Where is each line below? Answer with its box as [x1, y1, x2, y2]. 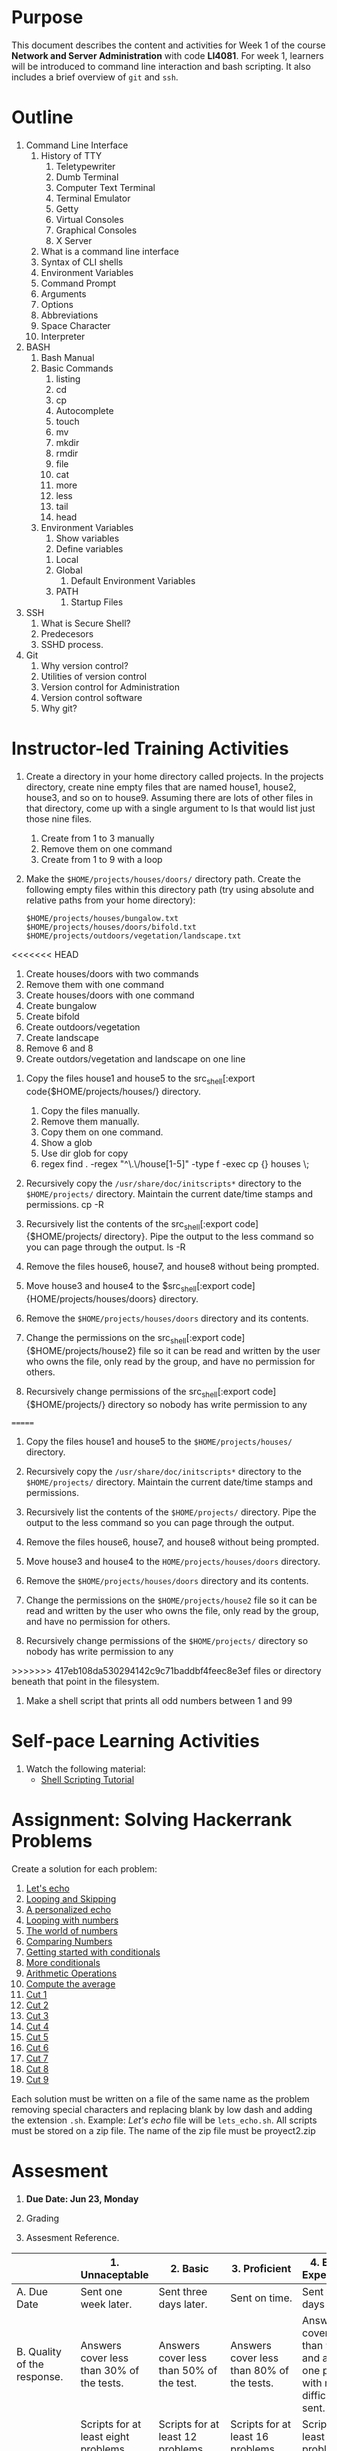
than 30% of [80, 2363, 140, 2377]
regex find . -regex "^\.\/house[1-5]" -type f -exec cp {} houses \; [40, 1157, 310, 1170]
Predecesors [40, 627, 94, 640]
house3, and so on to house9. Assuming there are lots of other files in [25, 791, 314, 803]
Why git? [40, 702, 78, 714]
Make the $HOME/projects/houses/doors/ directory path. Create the [25, 872, 301, 885]
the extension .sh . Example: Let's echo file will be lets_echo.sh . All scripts [11, 2114, 318, 2126]
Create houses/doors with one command [25, 989, 195, 1001]
